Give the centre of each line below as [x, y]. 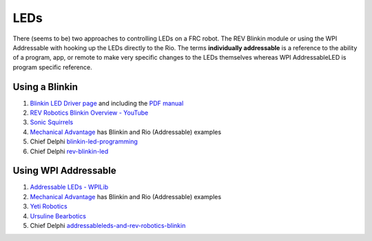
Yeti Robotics [49, 207]
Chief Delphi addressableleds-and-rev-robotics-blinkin [108, 226]
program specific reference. [52, 67]
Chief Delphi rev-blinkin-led [69, 151]
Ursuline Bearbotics [58, 216]
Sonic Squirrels [52, 122]
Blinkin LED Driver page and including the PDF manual [107, 103]
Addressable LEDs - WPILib [69, 187]
